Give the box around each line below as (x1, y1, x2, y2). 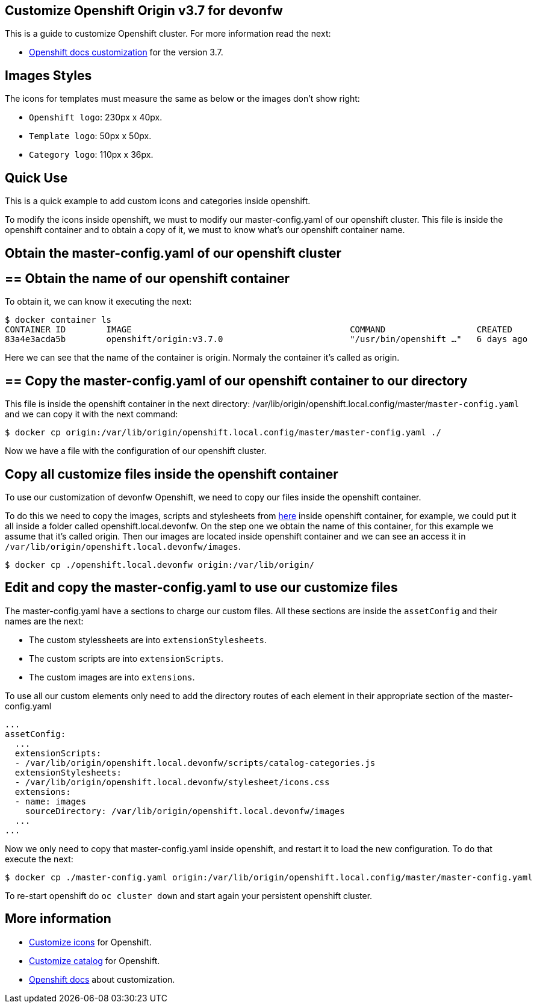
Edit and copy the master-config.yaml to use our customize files (5, 580, 398, 596)
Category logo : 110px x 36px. (29, 149, 154, 160)
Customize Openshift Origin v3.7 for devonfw (5, 3, 283, 18)
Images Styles (5, 67, 92, 83)
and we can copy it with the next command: (5, 409, 178, 420)
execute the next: (5, 853, 73, 864)
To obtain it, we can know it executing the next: (5, 296, 192, 307)
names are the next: (5, 615, 84, 626)
